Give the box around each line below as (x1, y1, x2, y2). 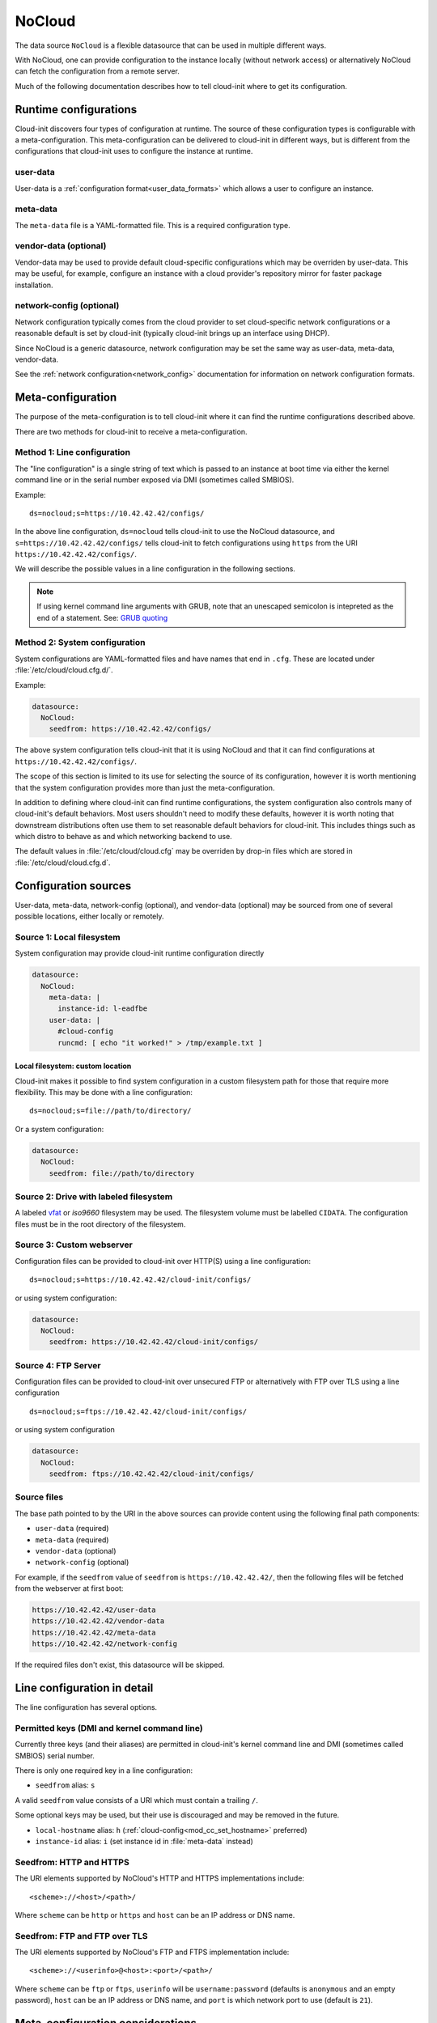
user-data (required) (35, 1524, 109, 1533)
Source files (15, 1491, 64, 1503)
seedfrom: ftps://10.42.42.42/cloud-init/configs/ (49, 1470, 254, 1478)
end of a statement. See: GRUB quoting (36, 613, 168, 622)
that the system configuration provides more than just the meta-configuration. (15, 782, 275, 792)
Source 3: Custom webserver (15, 1239, 133, 1250)
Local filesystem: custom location (15, 1061, 132, 1071)
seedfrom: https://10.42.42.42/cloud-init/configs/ (49, 1338, 259, 1347)
